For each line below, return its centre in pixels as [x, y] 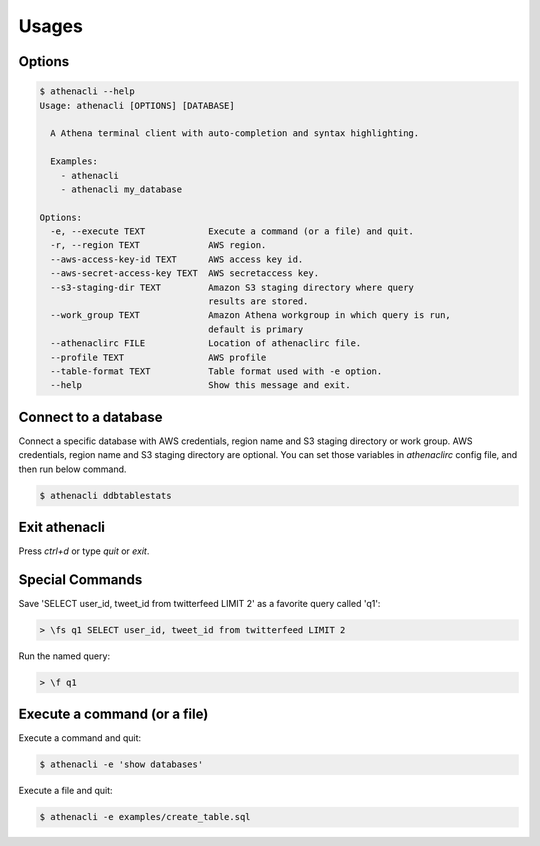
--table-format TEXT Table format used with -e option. [216, 371]
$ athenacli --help [87, 91]
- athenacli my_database [121, 189]
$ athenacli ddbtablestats [105, 495]
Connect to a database [90, 416]
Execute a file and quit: [66, 791]
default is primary [256, 329]
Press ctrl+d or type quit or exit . [84, 551]
